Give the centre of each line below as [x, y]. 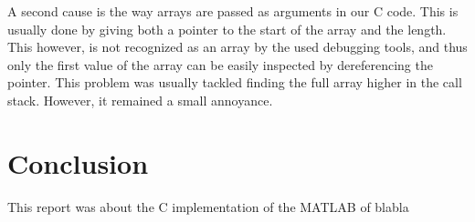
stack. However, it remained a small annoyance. [140, 100]
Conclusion [78, 162]
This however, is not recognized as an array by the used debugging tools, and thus [237, 47]
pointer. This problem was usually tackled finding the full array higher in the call [235, 82]
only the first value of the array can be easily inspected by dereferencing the [220, 64]
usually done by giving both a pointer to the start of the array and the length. [227, 29]
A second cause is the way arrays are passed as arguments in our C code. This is [233, 11]
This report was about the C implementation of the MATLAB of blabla [208, 206]
